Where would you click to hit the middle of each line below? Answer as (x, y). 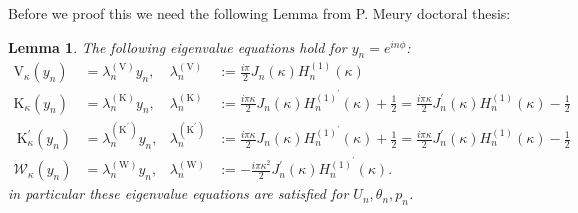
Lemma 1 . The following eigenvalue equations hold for (177, 46)
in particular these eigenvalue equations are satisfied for (178, 193)
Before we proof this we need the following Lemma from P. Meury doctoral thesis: (259, 13)
